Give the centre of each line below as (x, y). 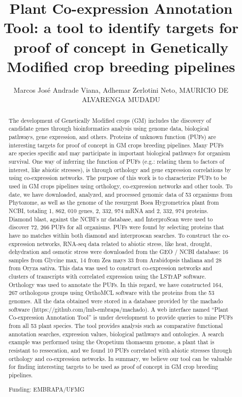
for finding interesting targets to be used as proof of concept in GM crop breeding (113, 367)
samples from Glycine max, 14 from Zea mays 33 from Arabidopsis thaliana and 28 (115, 260)
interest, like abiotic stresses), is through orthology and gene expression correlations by (120, 169)
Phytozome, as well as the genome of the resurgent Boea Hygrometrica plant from (114, 202)
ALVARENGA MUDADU (121, 99)
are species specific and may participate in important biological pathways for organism (119, 153)
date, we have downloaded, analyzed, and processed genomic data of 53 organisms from (121, 194)
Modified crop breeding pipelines (121, 66)
